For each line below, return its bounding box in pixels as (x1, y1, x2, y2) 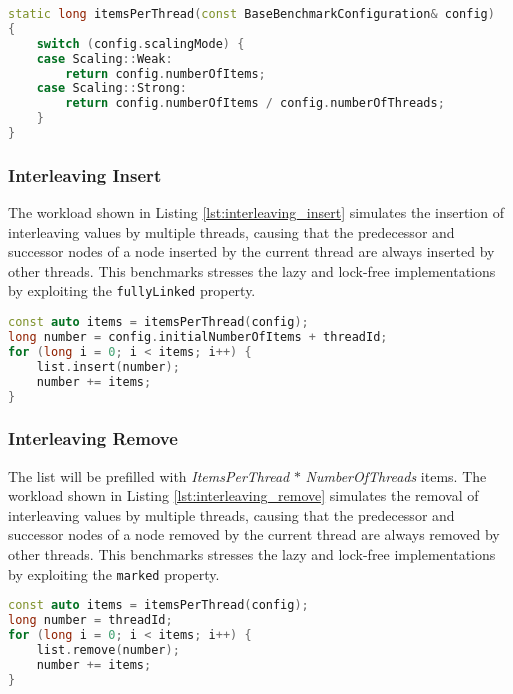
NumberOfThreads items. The (305, 465, 487, 486)
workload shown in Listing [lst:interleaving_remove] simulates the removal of (8, 485, 479, 506)
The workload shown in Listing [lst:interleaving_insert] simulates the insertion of (8, 202, 504, 223)
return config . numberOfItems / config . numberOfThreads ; (65, 96, 445, 111)
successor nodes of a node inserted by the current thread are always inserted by (8, 241, 495, 262)
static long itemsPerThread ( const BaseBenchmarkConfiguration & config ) (8, 7, 495, 21)
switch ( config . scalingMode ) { (36, 36, 245, 51)
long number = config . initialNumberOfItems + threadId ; (8, 330, 388, 344)
